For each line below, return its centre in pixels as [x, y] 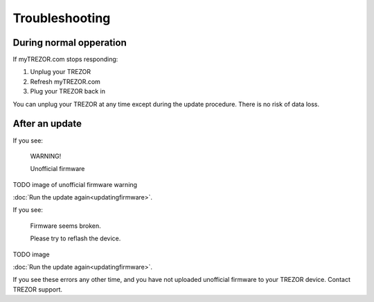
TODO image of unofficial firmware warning [75, 184]
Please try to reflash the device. [75, 238]
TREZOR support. [37, 289]
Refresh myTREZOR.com [65, 81]
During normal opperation [70, 43]
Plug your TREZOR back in [68, 91]
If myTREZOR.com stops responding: [65, 60]
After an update [47, 124]
